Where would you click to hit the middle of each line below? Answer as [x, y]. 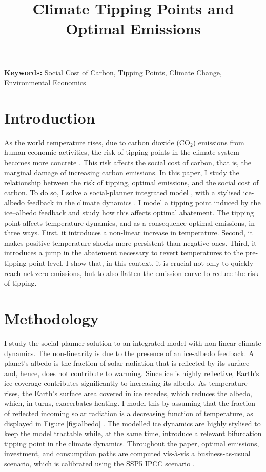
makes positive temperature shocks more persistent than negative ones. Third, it [130, 242]
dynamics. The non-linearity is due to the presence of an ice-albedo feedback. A [129, 353]
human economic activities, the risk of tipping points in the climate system [122, 152]
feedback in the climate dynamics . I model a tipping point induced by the [144, 202]
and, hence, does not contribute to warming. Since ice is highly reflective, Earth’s [132, 373]
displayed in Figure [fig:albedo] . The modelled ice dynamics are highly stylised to [132, 423]
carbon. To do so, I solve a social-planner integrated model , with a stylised [122, 192]
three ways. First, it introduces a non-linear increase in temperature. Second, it [128, 233]
